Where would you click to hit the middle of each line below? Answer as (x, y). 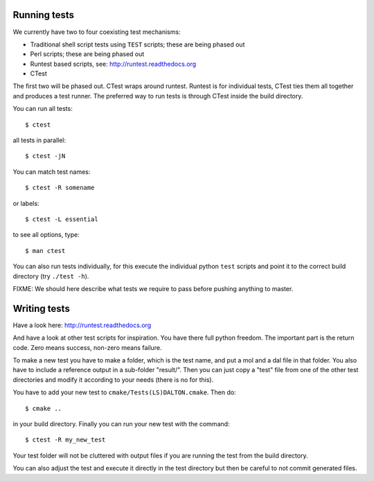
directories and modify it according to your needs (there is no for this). (113, 379)
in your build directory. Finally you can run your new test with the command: (121, 423)
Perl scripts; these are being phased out (87, 54)
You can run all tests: (43, 109)
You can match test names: (52, 172)
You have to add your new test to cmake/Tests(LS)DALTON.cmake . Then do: (124, 392)
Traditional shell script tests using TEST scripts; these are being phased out (137, 44)
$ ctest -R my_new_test (65, 440)
